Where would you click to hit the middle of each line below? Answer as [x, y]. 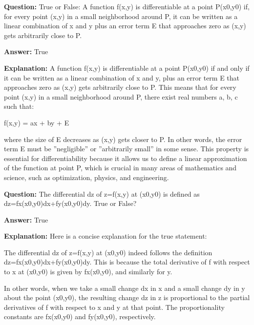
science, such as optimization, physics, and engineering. [86, 177]
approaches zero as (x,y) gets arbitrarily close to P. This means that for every [120, 87]
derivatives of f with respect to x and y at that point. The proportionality [114, 307]
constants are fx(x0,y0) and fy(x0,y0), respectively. [80, 316]
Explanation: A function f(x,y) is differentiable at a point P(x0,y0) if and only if [127, 68]
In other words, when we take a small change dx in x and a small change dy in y [125, 288]
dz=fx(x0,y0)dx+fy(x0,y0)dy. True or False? [70, 203]
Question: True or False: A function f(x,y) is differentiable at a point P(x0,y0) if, [127, 6]
